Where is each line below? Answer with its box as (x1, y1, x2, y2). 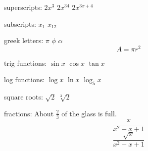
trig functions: (4, 57, 47, 68)
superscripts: (4, 2, 42, 12)
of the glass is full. (61, 108, 117, 118)
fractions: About (4, 108, 54, 118)
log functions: (4, 74, 45, 85)
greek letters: (4, 35, 44, 46)
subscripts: (4, 18, 36, 29)
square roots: (4, 92, 43, 102)
